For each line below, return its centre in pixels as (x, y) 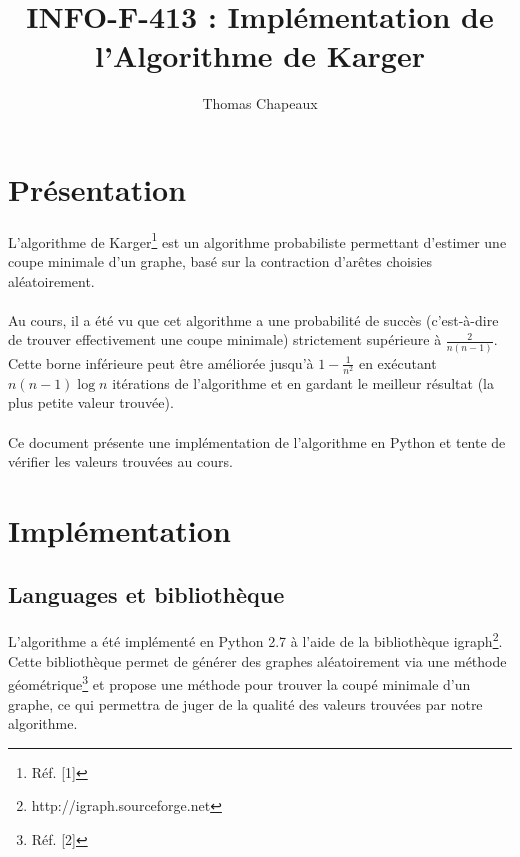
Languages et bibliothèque (146, 593)
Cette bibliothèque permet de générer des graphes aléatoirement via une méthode (257, 660)
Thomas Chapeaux (260, 103)
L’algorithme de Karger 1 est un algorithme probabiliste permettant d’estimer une (257, 240)
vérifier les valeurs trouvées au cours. (120, 461)
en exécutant (397, 362)
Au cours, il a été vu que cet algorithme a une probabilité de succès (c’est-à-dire (253, 319)
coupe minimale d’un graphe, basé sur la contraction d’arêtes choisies (220, 260)
